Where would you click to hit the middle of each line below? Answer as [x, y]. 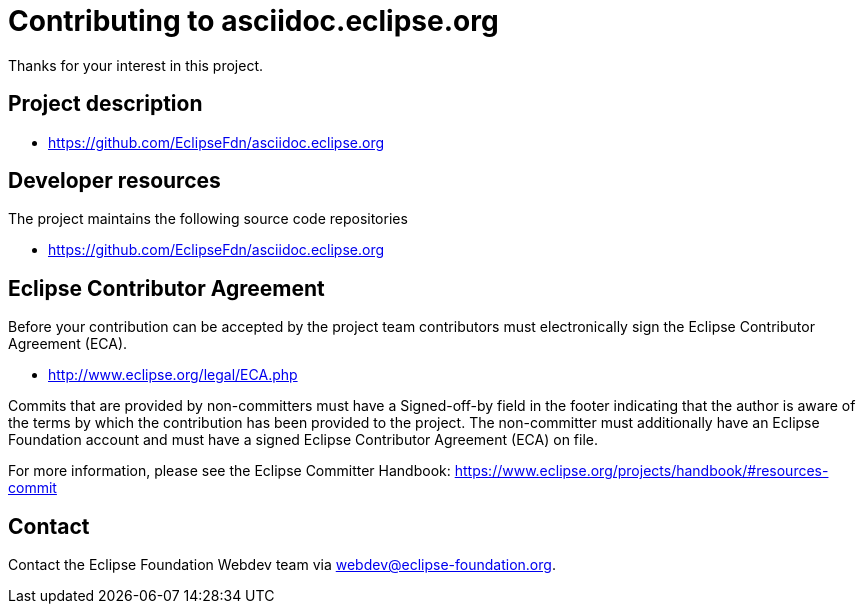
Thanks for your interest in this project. [136, 65]
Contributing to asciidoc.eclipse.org [253, 21]
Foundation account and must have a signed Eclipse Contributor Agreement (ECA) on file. [303, 440]
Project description [105, 104]
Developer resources [114, 181]
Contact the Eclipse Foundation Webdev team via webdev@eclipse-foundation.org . [282, 565]
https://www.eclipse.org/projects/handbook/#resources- [641, 471]
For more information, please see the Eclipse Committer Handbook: [229, 471]
